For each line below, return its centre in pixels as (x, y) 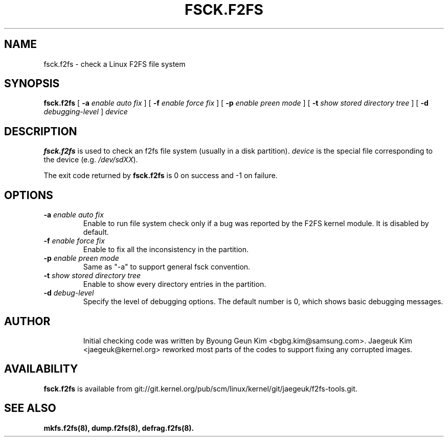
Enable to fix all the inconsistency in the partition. (166, 250)
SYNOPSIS (32, 84)
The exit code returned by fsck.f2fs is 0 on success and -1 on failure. (161, 176)
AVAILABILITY (41, 369)
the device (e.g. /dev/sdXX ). (91, 160)
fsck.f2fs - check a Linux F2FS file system (115, 64)
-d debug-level (69, 293)
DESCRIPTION (41, 131)
